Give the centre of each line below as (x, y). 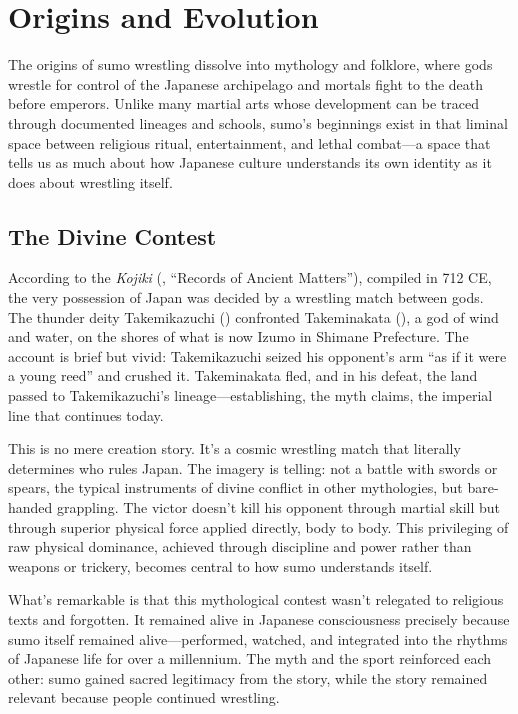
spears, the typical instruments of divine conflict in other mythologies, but (235, 487)
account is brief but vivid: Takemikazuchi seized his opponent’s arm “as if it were (257, 355)
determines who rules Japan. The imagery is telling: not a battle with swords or (253, 467)
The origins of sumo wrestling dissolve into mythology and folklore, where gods (250, 64)
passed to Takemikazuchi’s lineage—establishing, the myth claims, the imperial (250, 395)
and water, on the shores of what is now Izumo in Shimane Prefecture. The (238, 336)
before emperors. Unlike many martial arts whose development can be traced (243, 103)
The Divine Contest (112, 235)
